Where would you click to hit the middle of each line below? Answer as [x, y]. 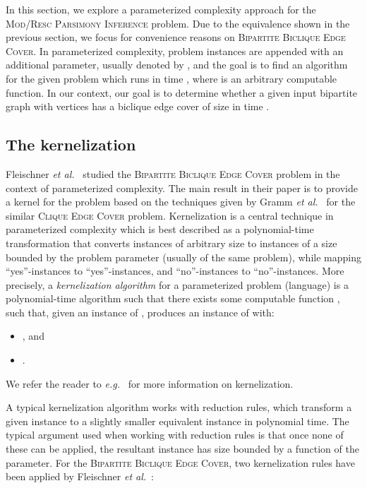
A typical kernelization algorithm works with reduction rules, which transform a [179, 407]
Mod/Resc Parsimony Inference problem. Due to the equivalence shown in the [178, 23]
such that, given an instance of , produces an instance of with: [140, 312]
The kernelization [71, 144]
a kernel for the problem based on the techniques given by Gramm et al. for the [181, 202]
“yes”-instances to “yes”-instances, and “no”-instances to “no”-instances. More [175, 271]
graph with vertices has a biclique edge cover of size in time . [138, 106]
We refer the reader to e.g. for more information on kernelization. [150, 383]
